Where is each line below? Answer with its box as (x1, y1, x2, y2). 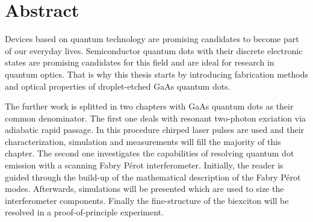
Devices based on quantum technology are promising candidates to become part (5, 32, 299, 45)
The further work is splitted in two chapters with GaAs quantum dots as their (5, 100, 294, 113)
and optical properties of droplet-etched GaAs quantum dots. (5, 79, 231, 92)
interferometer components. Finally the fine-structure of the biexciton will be (5, 194, 289, 206)
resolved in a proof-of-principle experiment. (5, 206, 164, 218)
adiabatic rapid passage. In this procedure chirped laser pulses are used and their (5, 123, 305, 136)
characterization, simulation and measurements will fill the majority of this (5, 135, 281, 147)
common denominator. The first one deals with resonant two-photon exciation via (5, 111, 306, 124)
